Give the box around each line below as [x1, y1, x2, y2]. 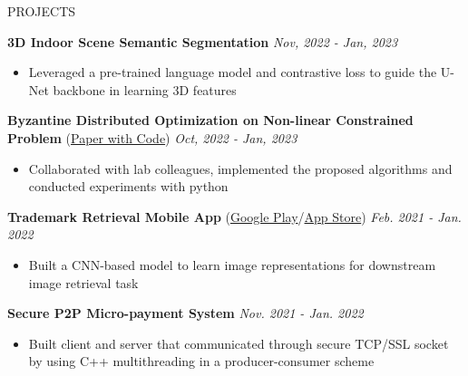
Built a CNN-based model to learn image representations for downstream [28, 255, 436, 274]
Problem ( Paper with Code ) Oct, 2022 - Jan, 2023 [7, 128, 297, 147]
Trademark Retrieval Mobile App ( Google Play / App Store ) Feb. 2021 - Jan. [7, 207, 462, 226]
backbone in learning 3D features [53, 80, 237, 99]
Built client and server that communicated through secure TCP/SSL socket [28, 333, 449, 352]
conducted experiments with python [28, 177, 229, 196]
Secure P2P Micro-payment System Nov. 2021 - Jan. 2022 [7, 304, 364, 323]
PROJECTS [7, 2, 76, 20]
